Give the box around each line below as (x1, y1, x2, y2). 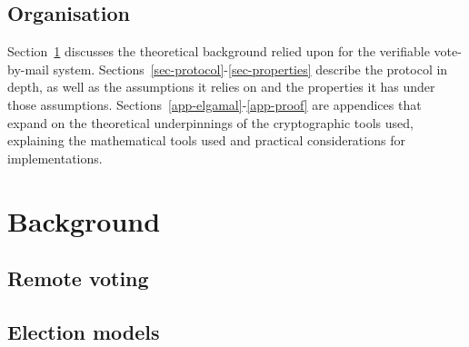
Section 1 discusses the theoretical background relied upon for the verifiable (7, 42, 430, 61)
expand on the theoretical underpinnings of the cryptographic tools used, (7, 113, 414, 132)
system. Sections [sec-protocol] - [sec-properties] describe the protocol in (53, 59, 448, 78)
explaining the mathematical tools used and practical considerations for (7, 131, 405, 150)
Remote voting (7, 264, 149, 292)
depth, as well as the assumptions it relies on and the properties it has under (7, 77, 435, 96)
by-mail (7, 59, 49, 78)
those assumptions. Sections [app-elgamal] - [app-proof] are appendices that (7, 94, 422, 114)
